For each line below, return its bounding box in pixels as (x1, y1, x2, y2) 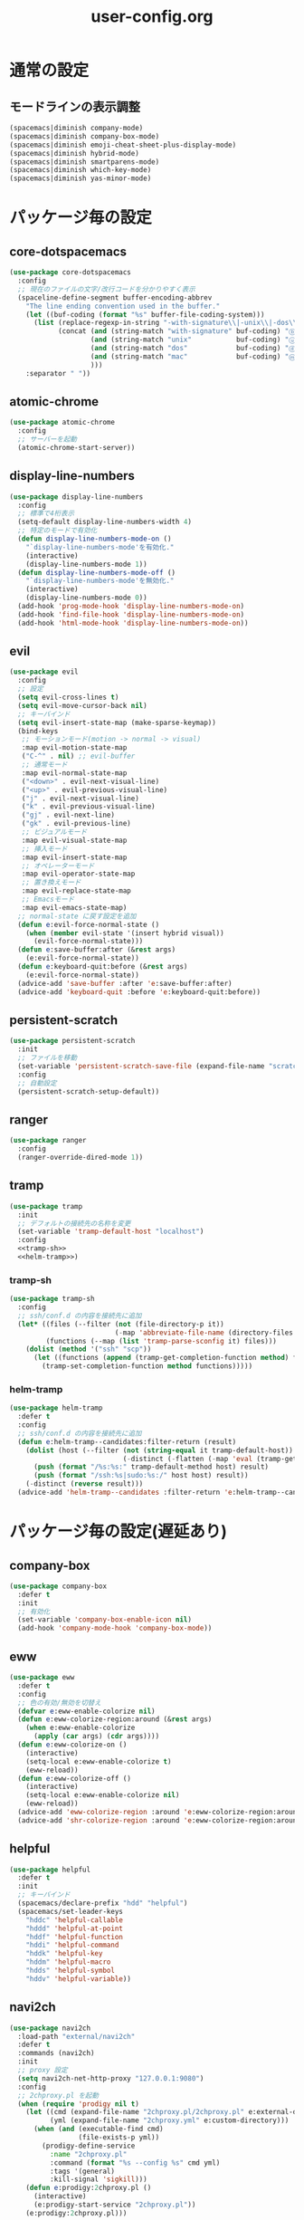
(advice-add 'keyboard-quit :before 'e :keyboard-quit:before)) (17, 987, 261, 997)
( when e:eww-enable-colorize (25, 1723, 136, 1733)
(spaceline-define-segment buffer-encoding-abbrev (17, 292, 213, 302)
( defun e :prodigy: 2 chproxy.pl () (25, 2184, 152, 2193)
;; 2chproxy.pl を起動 (17, 2091, 100, 2100)
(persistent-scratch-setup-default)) (17, 1086, 160, 1096)
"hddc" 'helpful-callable (25, 1915, 124, 1925)
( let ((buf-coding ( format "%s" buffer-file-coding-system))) (25, 310, 265, 319)
